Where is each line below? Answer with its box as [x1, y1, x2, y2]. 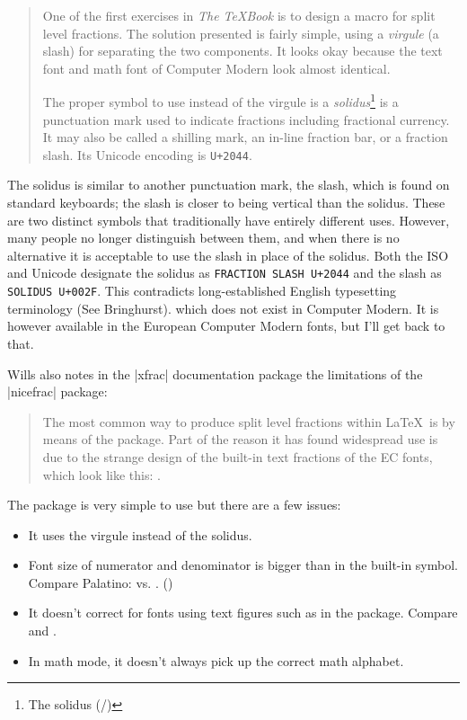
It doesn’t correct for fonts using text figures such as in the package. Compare [28, 603, 458, 622]
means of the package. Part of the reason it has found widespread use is [42, 430, 438, 449]
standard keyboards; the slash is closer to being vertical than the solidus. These [7, 193, 445, 212]
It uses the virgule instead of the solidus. [28, 525, 252, 544]
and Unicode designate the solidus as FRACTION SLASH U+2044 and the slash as [7, 263, 442, 282]
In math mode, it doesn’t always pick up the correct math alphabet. [28, 651, 404, 670]
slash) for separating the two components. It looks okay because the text [42, 41, 443, 60]
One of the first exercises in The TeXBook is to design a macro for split [42, 6, 436, 24]
